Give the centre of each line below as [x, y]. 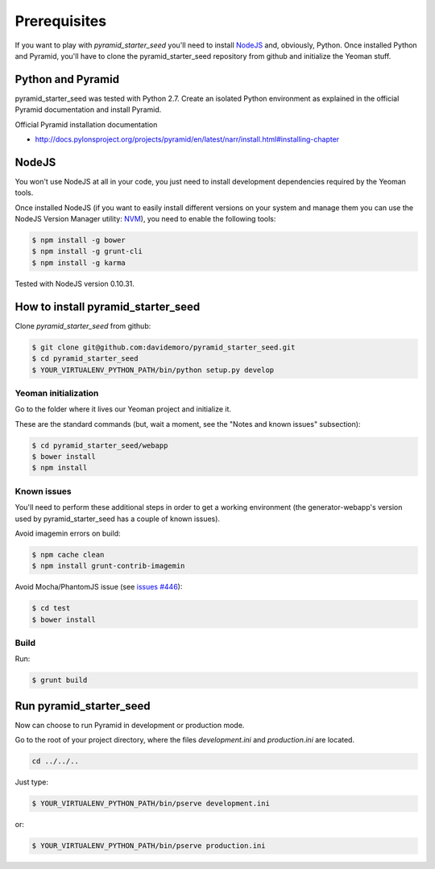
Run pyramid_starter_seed [83, 706]
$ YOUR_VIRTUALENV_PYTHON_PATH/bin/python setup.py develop [153, 370]
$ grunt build [60, 680]
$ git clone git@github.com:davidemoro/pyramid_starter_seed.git [164, 347]
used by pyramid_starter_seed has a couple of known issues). [118, 519]
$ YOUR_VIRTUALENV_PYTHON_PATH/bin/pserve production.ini [149, 846]
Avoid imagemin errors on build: [68, 533]
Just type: [31, 782]
